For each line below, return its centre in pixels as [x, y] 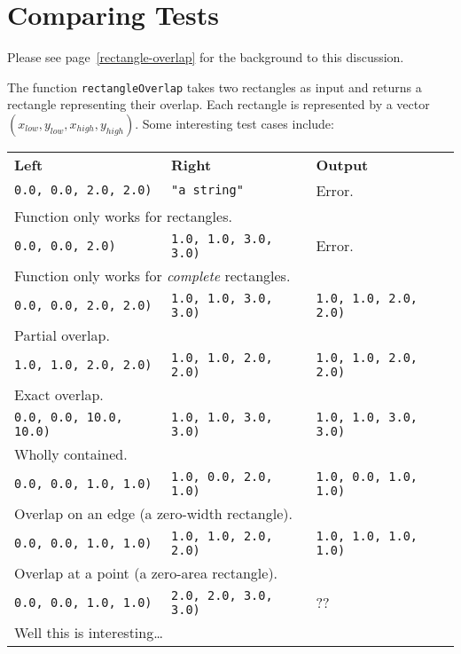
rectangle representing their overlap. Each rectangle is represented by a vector [219, 104]
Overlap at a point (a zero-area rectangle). [146, 572]
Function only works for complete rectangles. [152, 275]
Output [342, 164]
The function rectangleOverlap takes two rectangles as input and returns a [215, 87]
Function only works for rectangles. [123, 216]
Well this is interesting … [89, 632]
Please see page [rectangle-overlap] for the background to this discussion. [206, 57]
